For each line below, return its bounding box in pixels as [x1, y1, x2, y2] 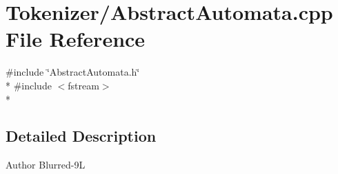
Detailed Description [6, 125, 157, 146]
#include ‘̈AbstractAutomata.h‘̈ [6, 65, 140, 79]
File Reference [6, 25, 146, 53]
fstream [68, 78, 99, 92]
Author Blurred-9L [6, 157, 86, 172]
